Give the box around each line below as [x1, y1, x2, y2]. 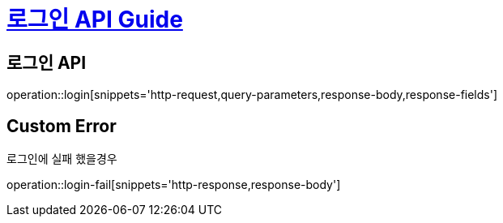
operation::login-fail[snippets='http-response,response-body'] [6, 178, 341, 192]
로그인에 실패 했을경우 [6, 152, 117, 166]
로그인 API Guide [6, 6, 183, 33]
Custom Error [6, 115, 117, 136]
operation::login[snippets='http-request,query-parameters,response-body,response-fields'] [6, 88, 498, 102]
